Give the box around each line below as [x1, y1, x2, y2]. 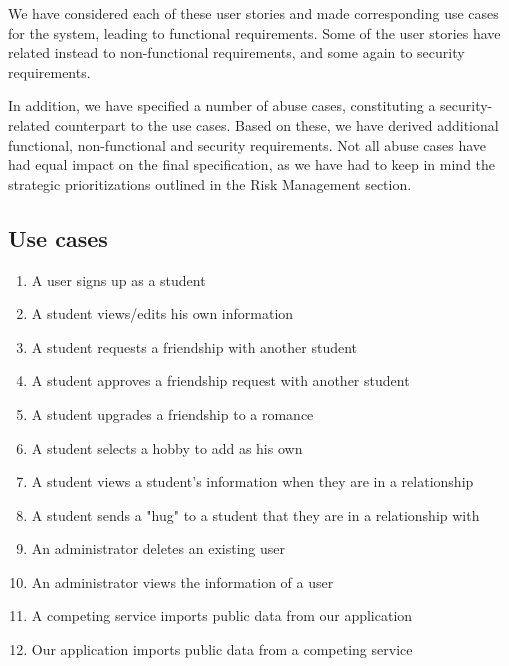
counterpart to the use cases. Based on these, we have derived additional [54, 114, 499, 135]
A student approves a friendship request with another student [31, 370, 410, 391]
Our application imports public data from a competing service [31, 639, 413, 660]
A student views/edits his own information [31, 303, 294, 324]
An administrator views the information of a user [31, 571, 334, 592]
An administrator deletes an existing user [31, 538, 285, 559]
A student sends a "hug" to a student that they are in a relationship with [31, 504, 480, 525]
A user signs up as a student [31, 269, 206, 290]
